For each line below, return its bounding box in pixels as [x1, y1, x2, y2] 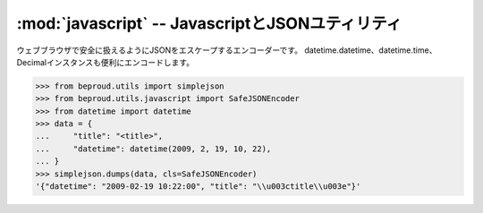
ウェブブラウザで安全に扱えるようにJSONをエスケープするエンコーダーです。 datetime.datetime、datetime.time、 [16, 45, 437, 55]
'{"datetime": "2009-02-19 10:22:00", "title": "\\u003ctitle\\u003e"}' [35, 182, 361, 192]
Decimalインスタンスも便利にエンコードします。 [16, 56, 195, 67]
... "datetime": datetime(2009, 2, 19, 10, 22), [35, 143, 272, 154]
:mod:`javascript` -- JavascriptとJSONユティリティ [16, 13, 402, 33]
